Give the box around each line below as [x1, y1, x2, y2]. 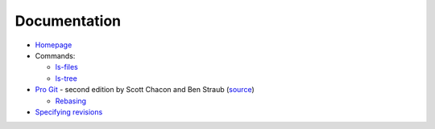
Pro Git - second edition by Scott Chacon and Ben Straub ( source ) [35, 85, 255, 95]
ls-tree [55, 73, 78, 83]
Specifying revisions [35, 107, 103, 116]
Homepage [35, 40, 72, 50]
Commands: [35, 50, 76, 60]
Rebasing [55, 96, 87, 106]
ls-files [55, 62, 78, 72]
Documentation [14, 12, 122, 30]
